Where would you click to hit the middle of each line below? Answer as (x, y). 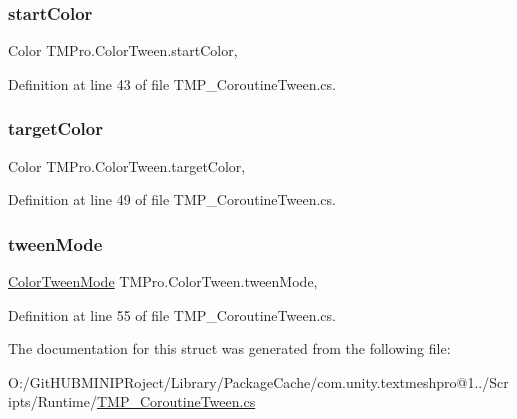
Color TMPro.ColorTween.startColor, (123, 50)
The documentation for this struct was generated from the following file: (229, 348)
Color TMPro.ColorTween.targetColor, (127, 165)
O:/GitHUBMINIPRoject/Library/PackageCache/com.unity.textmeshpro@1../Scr (258, 381)
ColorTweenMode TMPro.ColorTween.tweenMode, (163, 281)
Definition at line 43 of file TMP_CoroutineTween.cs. (172, 83)
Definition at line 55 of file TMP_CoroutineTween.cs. (172, 314)
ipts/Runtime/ (52, 401)
